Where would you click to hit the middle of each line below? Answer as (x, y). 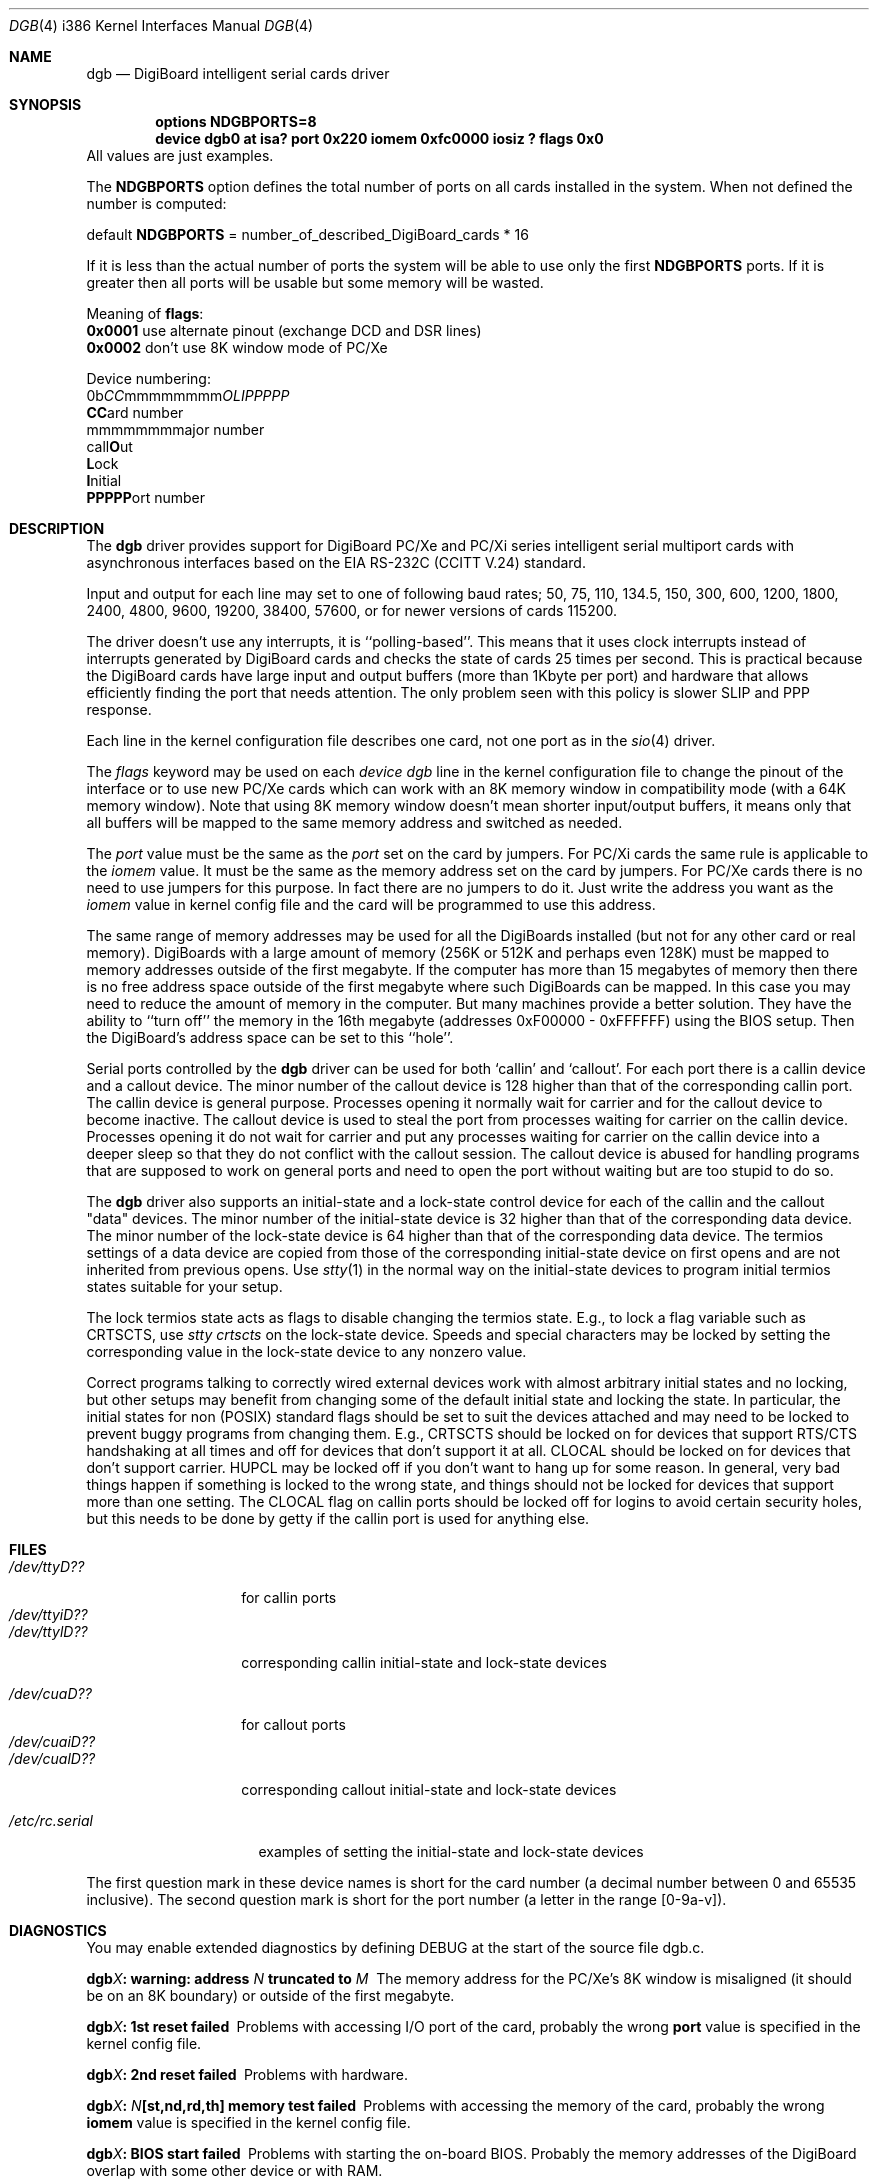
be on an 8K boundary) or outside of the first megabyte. (270, 1995)
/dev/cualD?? (52, 1758)
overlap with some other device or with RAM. (234, 2170)
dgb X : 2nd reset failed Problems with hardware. (247, 2074)
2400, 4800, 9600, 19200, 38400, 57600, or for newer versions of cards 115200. (352, 610)
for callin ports (289, 1597)
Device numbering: (148, 378)
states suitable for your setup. (184, 1286)
